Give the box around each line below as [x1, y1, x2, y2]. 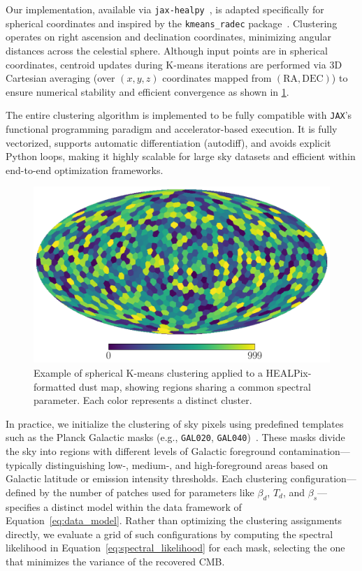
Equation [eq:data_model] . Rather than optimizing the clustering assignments [6, 513, 342, 528]
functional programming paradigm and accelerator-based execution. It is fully [6, 121, 338, 136]
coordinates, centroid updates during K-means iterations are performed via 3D [6, 57, 342, 71]
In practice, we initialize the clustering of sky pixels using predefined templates [6, 416, 344, 431]
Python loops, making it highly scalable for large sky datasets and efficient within [6, 149, 356, 164]
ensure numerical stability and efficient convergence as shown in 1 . [6, 84, 289, 99]
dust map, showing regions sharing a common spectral [78, 379, 311, 393]
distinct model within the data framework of [51, 499, 242, 514]
